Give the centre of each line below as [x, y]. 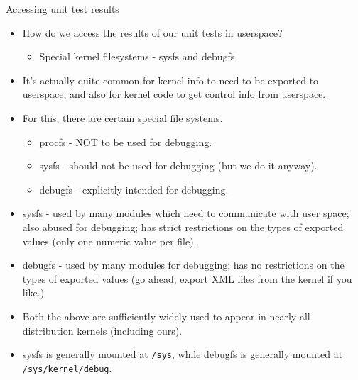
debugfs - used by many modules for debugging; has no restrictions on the [183, 265]
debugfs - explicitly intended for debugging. [134, 189]
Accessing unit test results [63, 9]
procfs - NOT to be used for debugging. [126, 141]
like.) [33, 292]
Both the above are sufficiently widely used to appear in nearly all [166, 316]
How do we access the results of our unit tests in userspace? [152, 32]
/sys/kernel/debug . [67, 368]
